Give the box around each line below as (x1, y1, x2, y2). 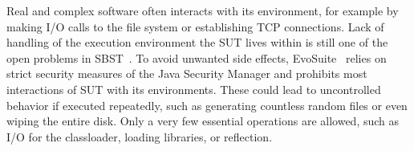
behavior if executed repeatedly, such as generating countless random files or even (6, 96, 408, 113)
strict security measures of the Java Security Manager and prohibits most (6, 65, 367, 82)
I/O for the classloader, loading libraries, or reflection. (6, 128, 273, 145)
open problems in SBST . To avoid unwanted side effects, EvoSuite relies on (6, 49, 387, 66)
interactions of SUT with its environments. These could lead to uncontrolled (6, 80, 381, 97)
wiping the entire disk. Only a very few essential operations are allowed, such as (6, 112, 400, 129)
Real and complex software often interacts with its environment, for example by (6, 2, 399, 18)
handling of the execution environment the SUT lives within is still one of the (6, 34, 388, 51)
